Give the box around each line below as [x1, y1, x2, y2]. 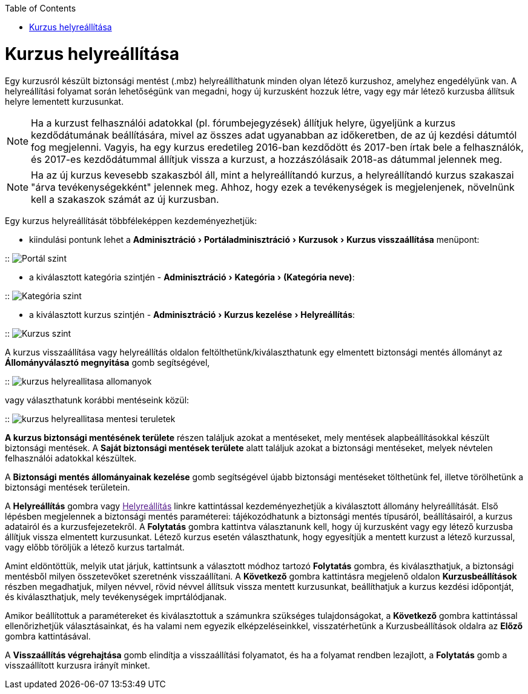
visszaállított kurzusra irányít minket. [5, 659, 150, 670]
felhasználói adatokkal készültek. [5, 452, 137, 463]
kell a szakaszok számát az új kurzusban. [31, 193, 219, 205]
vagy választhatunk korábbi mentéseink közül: [5, 394, 190, 405]
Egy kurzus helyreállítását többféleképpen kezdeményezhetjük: [5, 215, 257, 226]
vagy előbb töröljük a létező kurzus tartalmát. [5, 541, 185, 552]
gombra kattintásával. [5, 630, 91, 641]
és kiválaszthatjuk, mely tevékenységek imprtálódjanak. [5, 591, 227, 602]
